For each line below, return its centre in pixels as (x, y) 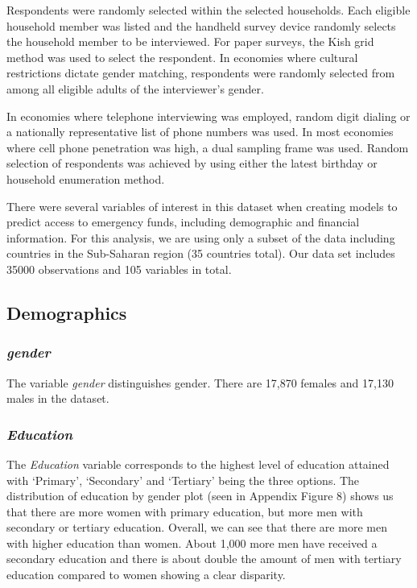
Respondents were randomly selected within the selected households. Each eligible (208, 10)
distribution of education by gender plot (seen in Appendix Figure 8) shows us (200, 496)
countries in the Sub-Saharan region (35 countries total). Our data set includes (201, 253)
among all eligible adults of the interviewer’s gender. (135, 88)
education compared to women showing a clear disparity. (146, 575)
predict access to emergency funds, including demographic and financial (183, 222)
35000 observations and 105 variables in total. (119, 269)
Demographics (67, 312)
